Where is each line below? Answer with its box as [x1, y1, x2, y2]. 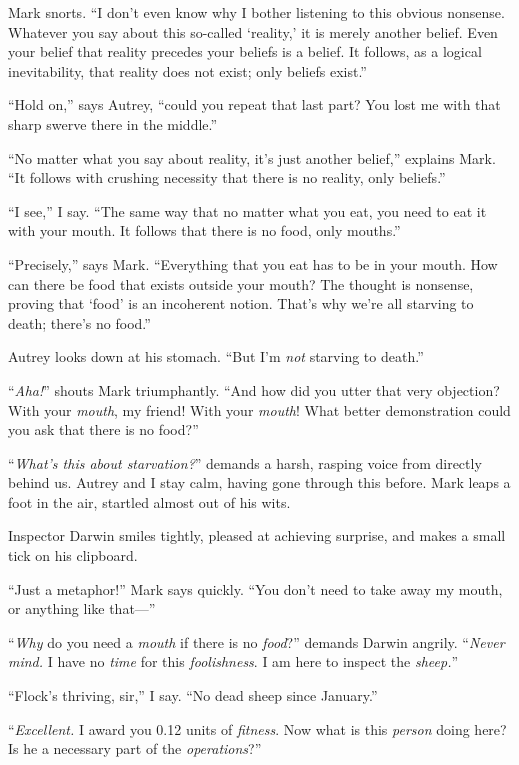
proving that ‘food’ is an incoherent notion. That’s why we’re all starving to [8, 293, 474, 314]
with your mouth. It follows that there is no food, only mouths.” [8, 220, 401, 241]
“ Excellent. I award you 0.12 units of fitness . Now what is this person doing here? [8, 718, 507, 739]
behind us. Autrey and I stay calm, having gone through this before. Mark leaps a [8, 472, 511, 493]
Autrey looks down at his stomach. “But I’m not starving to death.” [8, 346, 424, 367]
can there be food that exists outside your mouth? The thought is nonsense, [8, 273, 474, 294]
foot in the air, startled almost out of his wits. [8, 491, 291, 512]
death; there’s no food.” [8, 312, 151, 333]
